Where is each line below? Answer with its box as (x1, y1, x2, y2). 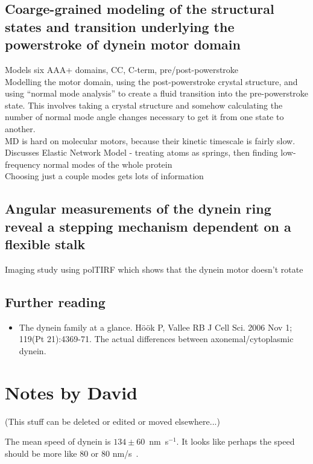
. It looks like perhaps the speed (176, 435, 295, 448)
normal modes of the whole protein (43, 157, 172, 170)
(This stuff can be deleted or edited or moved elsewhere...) (5, 415, 220, 427)
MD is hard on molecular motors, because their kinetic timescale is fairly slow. (5, 134, 296, 147)
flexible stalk (5, 235, 86, 253)
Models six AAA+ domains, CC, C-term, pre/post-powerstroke (5, 63, 239, 75)
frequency (5, 157, 40, 170)
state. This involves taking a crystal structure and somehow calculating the (5, 98, 283, 111)
